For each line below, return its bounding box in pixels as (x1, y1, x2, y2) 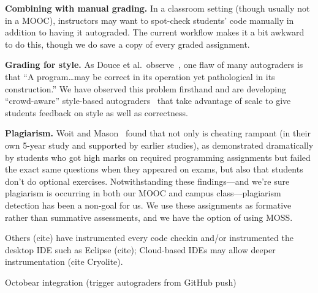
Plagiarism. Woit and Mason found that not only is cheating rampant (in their (5, 127, 311, 139)
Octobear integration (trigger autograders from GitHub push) (5, 275, 237, 288)
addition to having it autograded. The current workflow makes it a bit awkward (5, 26, 305, 39)
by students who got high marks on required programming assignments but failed (5, 150, 311, 163)
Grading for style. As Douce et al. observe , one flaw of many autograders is (5, 58, 303, 71)
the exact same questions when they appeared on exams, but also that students (5, 163, 303, 176)
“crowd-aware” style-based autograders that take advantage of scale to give (5, 94, 291, 107)
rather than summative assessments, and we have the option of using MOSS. (5, 210, 293, 223)
